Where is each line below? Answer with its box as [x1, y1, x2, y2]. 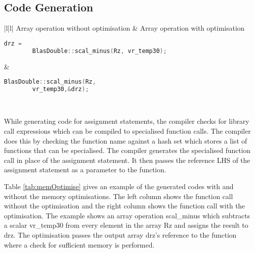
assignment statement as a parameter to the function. [4, 164, 167, 175]
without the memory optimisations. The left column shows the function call [4, 191, 233, 201]
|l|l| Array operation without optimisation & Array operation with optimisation [4, 23, 245, 33]
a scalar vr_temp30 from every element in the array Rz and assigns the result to [4, 220, 249, 230]
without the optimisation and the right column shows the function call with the [4, 201, 245, 211]
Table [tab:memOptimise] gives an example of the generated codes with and [4, 181, 234, 192]
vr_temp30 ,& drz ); [32, 86, 89, 93]
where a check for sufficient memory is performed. [4, 239, 155, 250]
